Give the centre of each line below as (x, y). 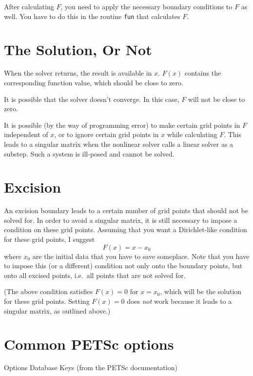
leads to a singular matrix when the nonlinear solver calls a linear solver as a (119, 144)
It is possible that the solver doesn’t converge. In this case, (92, 99)
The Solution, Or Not (78, 49)
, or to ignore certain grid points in (107, 134)
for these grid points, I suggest (49, 239)
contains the (203, 73)
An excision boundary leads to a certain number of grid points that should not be (126, 210)
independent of (26, 134)
